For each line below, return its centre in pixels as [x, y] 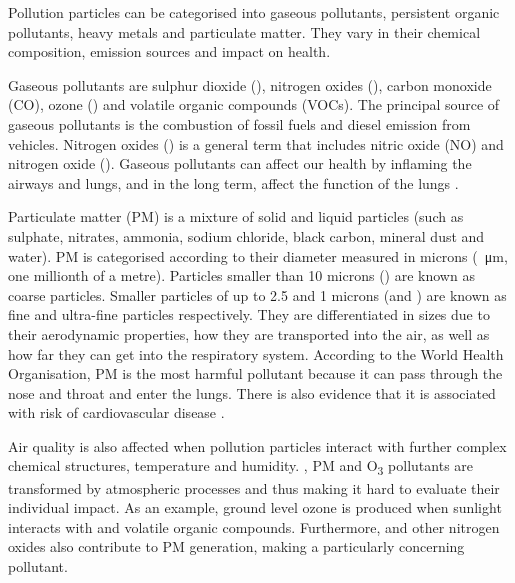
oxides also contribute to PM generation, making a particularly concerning [236, 546]
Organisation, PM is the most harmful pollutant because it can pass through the [255, 373]
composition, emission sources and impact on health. [169, 51]
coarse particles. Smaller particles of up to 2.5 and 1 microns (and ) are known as [257, 294]
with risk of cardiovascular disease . [116, 412]
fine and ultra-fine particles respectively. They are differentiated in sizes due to [249, 314]
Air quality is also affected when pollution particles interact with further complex [257, 445]
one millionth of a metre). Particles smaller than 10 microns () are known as [241, 275]
